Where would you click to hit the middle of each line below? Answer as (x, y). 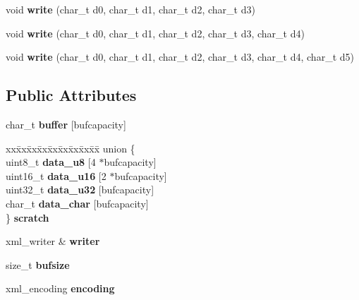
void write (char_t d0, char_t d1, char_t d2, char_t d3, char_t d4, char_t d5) (180, 57)
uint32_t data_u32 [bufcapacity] (80, 190)
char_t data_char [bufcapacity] (77, 203)
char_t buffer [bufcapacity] (66, 124)
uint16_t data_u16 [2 (56, 175)
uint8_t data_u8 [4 (51, 162)
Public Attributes (71, 95)
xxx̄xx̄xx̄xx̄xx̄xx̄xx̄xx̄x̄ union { (71, 148)
